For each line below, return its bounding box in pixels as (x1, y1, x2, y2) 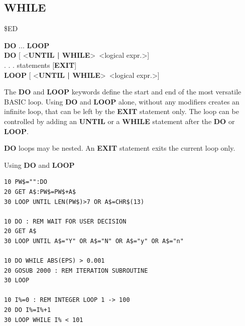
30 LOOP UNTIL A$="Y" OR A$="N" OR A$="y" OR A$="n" (4, 237, 184, 245)
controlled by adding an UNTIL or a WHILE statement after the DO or (4, 116, 235, 126)
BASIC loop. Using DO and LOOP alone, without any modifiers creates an (4, 96, 239, 106)
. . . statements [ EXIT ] (4, 59, 77, 70)
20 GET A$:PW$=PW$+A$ (4, 188, 76, 195)
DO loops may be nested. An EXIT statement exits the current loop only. (4, 143, 235, 153)
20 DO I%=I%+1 (4, 306, 51, 314)
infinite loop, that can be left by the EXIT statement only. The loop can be (4, 106, 239, 117)
